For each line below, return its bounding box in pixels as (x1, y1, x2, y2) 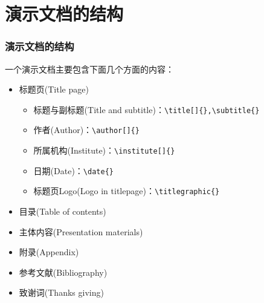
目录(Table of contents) (19, 205, 106, 218)
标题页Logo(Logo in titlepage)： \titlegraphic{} (33, 184, 220, 197)
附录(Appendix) (19, 246, 79, 258)
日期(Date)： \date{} (33, 164, 114, 177)
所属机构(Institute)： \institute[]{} (33, 144, 175, 157)
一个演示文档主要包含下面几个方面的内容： (5, 62, 174, 75)
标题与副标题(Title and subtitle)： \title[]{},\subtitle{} (33, 103, 260, 116)
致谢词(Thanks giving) (19, 286, 104, 299)
